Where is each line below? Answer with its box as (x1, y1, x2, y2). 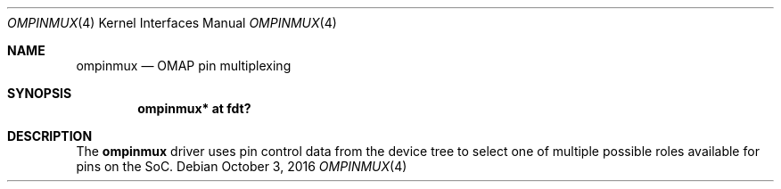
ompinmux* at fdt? (137, 101, 251, 116)
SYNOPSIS (7, 86, 72, 101)
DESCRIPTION (7, 128, 93, 144)
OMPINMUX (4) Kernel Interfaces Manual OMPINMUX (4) (7, 15, 337, 30)
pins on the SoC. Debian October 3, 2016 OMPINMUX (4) (76, 159, 407, 174)
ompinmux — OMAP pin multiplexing (76, 58, 292, 73)
